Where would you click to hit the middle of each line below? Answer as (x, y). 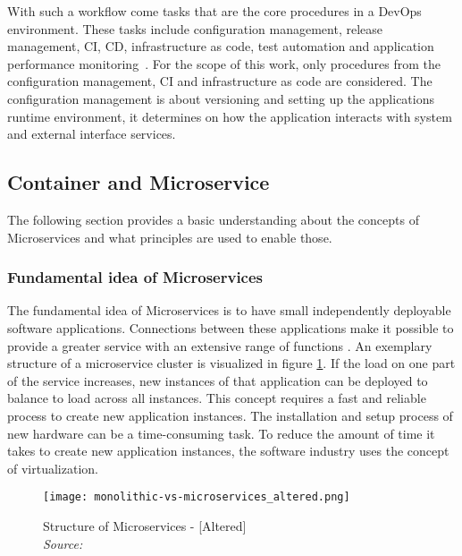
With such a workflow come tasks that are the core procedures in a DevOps (214, 11)
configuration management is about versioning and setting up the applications (221, 98)
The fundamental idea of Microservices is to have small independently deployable (229, 310)
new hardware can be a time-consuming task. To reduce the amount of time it (221, 433)
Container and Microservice (139, 182)
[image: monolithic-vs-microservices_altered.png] (197, 497)
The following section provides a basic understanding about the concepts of (213, 219)
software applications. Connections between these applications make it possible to (231, 327)
